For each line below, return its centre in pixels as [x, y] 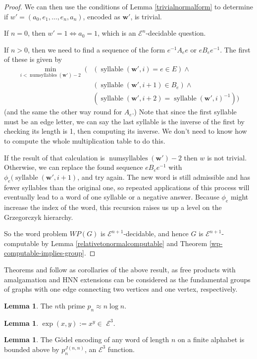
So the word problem [36, 233]
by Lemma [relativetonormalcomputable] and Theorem [124, 243]
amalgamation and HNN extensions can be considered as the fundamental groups [127, 279]
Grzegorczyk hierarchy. [39, 217]
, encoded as [102, 16]
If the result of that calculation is [54, 157]
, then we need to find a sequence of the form [97, 49]
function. [121, 349]
